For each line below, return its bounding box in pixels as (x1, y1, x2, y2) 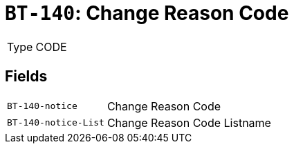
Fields (5, 68, 48, 86)
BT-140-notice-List (7, 117, 104, 128)
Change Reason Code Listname (107, 115, 271, 130)
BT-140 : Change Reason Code (5, 1, 289, 25)
